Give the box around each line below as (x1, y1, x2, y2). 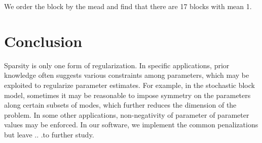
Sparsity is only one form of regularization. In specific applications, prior (4, 60, 230, 70)
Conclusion (4, 30, 83, 51)
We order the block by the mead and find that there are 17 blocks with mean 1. (4, 1, 252, 11)
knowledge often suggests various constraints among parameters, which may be (4, 70, 249, 80)
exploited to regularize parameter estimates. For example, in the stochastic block (4, 79, 255, 90)
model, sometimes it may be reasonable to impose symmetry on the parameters (4, 89, 251, 100)
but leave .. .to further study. (4, 129, 94, 139)
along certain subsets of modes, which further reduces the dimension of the (4, 100, 237, 110)
